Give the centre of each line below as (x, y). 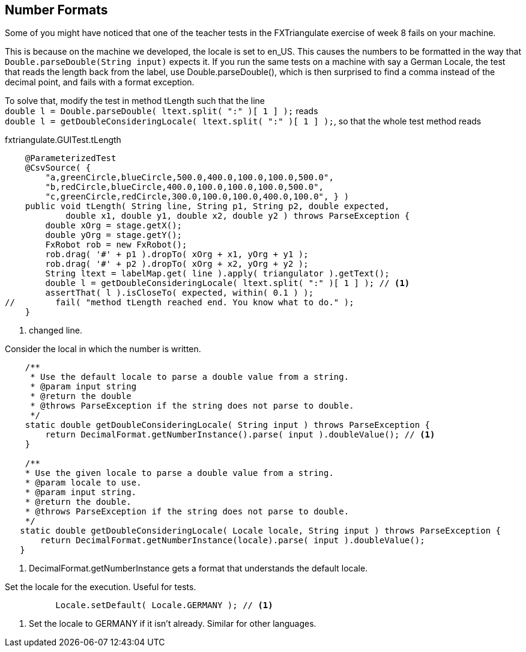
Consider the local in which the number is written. (103, 349)
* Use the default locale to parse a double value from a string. (190, 377)
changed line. (56, 331)
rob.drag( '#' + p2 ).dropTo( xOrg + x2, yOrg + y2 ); (177, 264)
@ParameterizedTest (71, 158)
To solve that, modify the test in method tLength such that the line (135, 101)
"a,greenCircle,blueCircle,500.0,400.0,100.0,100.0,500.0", (189, 178)
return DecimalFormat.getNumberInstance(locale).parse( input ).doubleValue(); (233, 541)
